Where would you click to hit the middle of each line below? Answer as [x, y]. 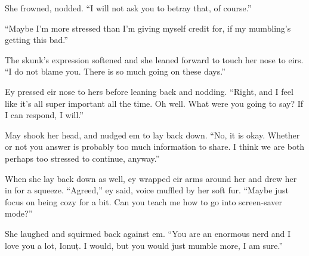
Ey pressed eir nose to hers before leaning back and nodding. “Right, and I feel [149, 91]
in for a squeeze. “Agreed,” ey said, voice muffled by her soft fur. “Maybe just [147, 190]
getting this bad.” [36, 40]
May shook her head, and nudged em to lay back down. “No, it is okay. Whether [152, 135]
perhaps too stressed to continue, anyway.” [82, 158]
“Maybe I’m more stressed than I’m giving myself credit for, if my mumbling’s [148, 28]
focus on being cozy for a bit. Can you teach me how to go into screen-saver [144, 201]
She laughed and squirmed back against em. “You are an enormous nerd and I [148, 233]
